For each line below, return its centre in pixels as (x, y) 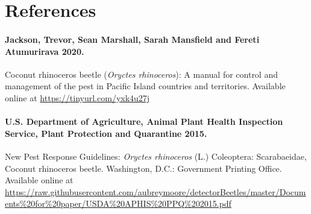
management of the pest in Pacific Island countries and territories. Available (145, 86)
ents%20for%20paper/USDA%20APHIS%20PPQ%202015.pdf (118, 203)
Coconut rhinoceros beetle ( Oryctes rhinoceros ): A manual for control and (141, 74)
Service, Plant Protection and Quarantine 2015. (106, 133)
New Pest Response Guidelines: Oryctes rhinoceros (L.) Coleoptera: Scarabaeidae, (156, 156)
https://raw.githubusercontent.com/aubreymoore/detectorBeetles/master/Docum (155, 191)
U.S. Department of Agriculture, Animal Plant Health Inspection (144, 121)
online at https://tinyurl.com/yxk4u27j (77, 97)
